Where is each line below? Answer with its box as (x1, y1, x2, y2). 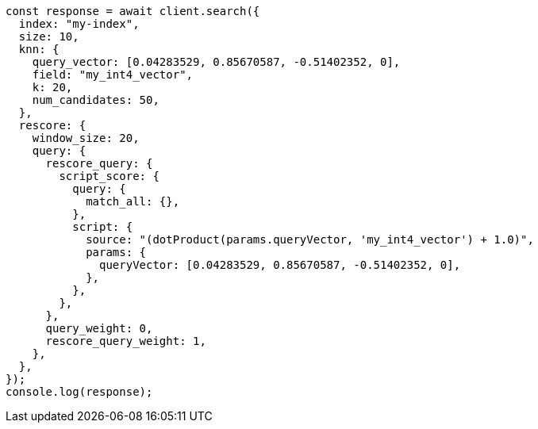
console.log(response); (6, 385, 153, 398)
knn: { (18, 43, 60, 56)
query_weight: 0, (45, 322, 153, 335)
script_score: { (59, 170, 159, 182)
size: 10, (18, 30, 79, 43)
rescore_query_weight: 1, (45, 335, 206, 347)
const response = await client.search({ (6, 5, 260, 17)
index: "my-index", (18, 17, 140, 30)
